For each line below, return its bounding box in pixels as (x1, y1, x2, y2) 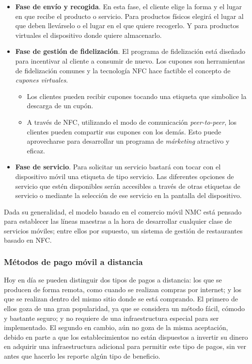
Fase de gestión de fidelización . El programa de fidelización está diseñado (15, 46, 246, 56)
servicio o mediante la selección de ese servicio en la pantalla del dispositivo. (15, 190, 242, 200)
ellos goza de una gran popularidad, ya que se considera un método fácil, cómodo (4, 303, 245, 314)
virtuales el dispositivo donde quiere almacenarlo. (15, 30, 162, 40)
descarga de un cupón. (27, 100, 94, 111)
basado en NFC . (4, 235, 52, 245)
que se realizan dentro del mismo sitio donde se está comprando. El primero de (4, 294, 238, 304)
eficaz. (27, 145, 45, 155)
